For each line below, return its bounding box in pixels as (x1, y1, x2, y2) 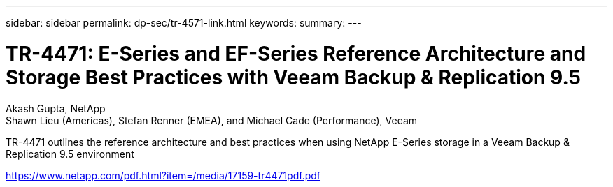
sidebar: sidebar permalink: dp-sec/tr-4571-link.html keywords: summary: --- (6, 17, 362, 29)
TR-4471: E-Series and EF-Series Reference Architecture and (6, 41, 586, 66)
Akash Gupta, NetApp (6, 102, 106, 114)
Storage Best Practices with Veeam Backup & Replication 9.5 (6, 65, 582, 89)
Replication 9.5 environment (6, 147, 134, 160)
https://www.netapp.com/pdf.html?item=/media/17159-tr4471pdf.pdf (6, 169, 321, 181)
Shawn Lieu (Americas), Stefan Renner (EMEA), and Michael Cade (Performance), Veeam (6, 114, 418, 126)
